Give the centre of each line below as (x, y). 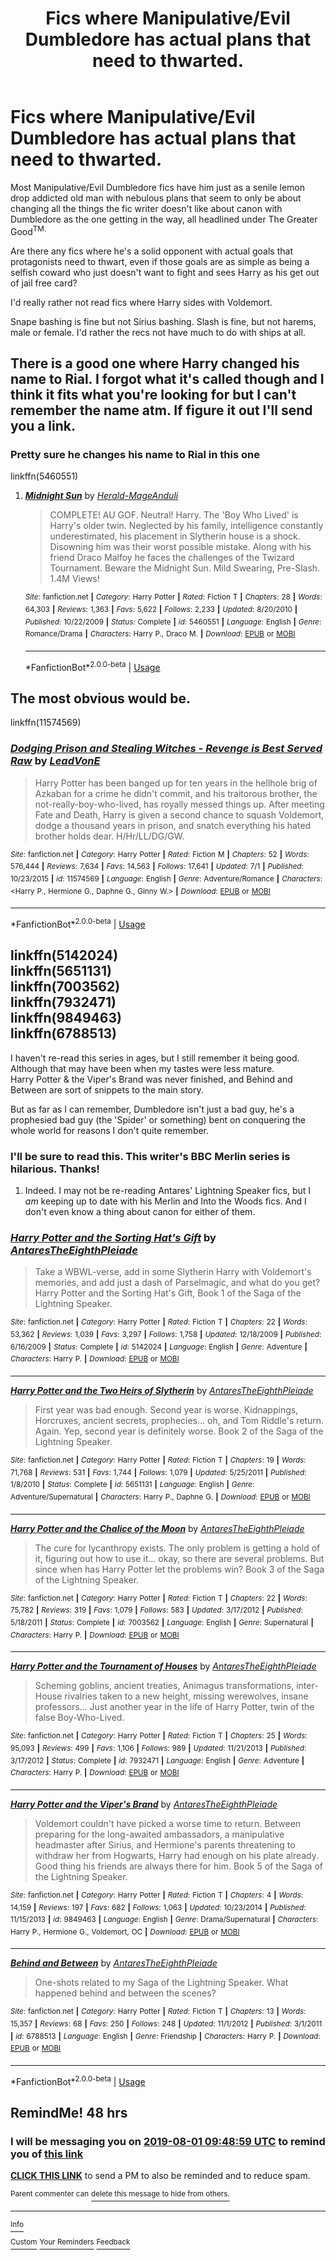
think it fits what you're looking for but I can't (153, 394)
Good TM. (28, 230)
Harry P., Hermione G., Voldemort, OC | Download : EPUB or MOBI (125, 1932)
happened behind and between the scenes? (125, 1993)
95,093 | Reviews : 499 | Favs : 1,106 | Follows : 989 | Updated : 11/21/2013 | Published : (158, 1748)
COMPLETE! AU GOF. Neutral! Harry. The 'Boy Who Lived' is (174, 515)
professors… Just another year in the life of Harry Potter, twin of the (174, 1707)
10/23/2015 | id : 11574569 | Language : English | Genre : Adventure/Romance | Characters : (166, 878)
